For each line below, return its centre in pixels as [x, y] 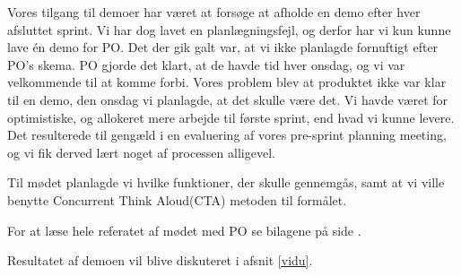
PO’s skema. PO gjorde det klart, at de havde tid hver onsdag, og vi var [206, 64]
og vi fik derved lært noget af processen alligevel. [141, 152]
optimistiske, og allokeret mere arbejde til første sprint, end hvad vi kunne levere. [231, 117]
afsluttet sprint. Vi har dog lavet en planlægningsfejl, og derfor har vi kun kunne [229, 29]
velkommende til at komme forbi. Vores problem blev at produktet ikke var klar [227, 82]
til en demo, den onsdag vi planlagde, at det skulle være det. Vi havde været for [228, 99]
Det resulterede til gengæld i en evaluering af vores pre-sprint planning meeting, [227, 135]
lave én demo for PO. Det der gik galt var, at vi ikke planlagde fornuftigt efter [223, 47]
